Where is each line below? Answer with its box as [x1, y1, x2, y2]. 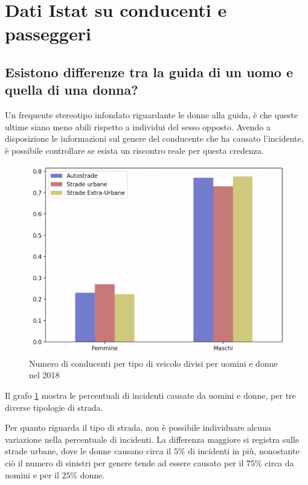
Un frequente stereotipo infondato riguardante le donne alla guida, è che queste [5, 109, 298, 121]
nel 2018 [29, 369, 60, 381]
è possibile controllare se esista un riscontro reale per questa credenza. [5, 144, 264, 156]
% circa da [254, 456, 294, 469]
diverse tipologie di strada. [5, 401, 103, 413]
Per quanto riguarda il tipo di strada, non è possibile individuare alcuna [5, 421, 271, 434]
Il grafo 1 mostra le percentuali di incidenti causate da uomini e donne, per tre [5, 389, 296, 401]
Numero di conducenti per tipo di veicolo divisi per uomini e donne [29, 357, 278, 369]
